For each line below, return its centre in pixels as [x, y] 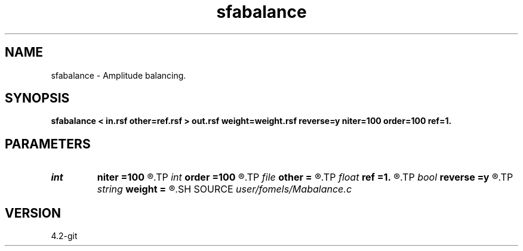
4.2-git [64, 236]
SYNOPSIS [37, 98]
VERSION [33, 213]
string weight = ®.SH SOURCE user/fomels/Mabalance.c [224, 189]
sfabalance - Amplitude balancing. [119, 75]
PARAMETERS [48, 144]
